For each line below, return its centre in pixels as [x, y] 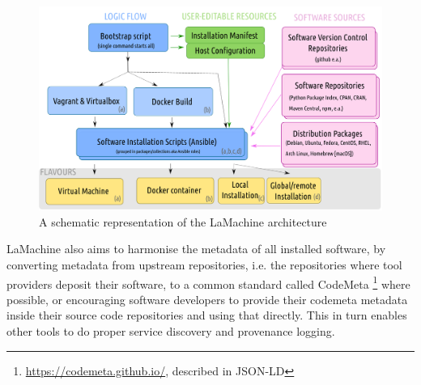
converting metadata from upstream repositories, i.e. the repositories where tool [204, 264]
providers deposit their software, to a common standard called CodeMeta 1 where [208, 282]
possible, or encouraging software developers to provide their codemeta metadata [207, 299]
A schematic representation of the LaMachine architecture [183, 221]
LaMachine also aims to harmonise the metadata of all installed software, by [196, 249]
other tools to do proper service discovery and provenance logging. [171, 330]
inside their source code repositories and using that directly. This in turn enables [207, 315]
